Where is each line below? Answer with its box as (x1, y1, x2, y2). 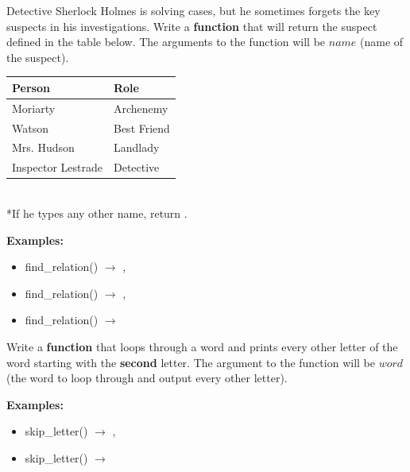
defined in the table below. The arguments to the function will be (6, 33, 326, 50)
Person (12, 79, 50, 95)
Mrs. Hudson (12, 139, 75, 156)
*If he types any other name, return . (6, 204, 188, 221)
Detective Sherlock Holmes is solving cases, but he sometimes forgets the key (6, 2, 381, 18)
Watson (12, 119, 48, 136)
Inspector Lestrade (12, 159, 102, 176)
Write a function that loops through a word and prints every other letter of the (6, 338, 398, 354)
